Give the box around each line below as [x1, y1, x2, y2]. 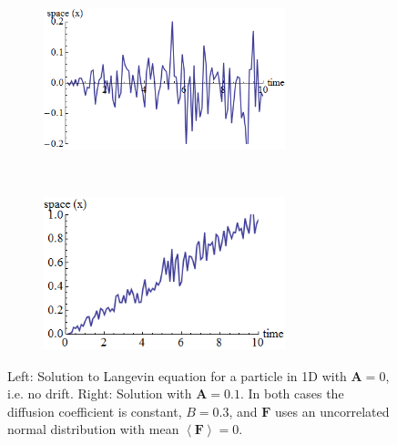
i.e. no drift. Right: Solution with [7, 384, 192, 403]
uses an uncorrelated [275, 401, 390, 420]
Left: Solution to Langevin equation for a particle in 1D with [7, 366, 347, 385]
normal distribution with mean [7, 419, 179, 439]
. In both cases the [239, 384, 344, 403]
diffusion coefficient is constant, [7, 401, 182, 420]
